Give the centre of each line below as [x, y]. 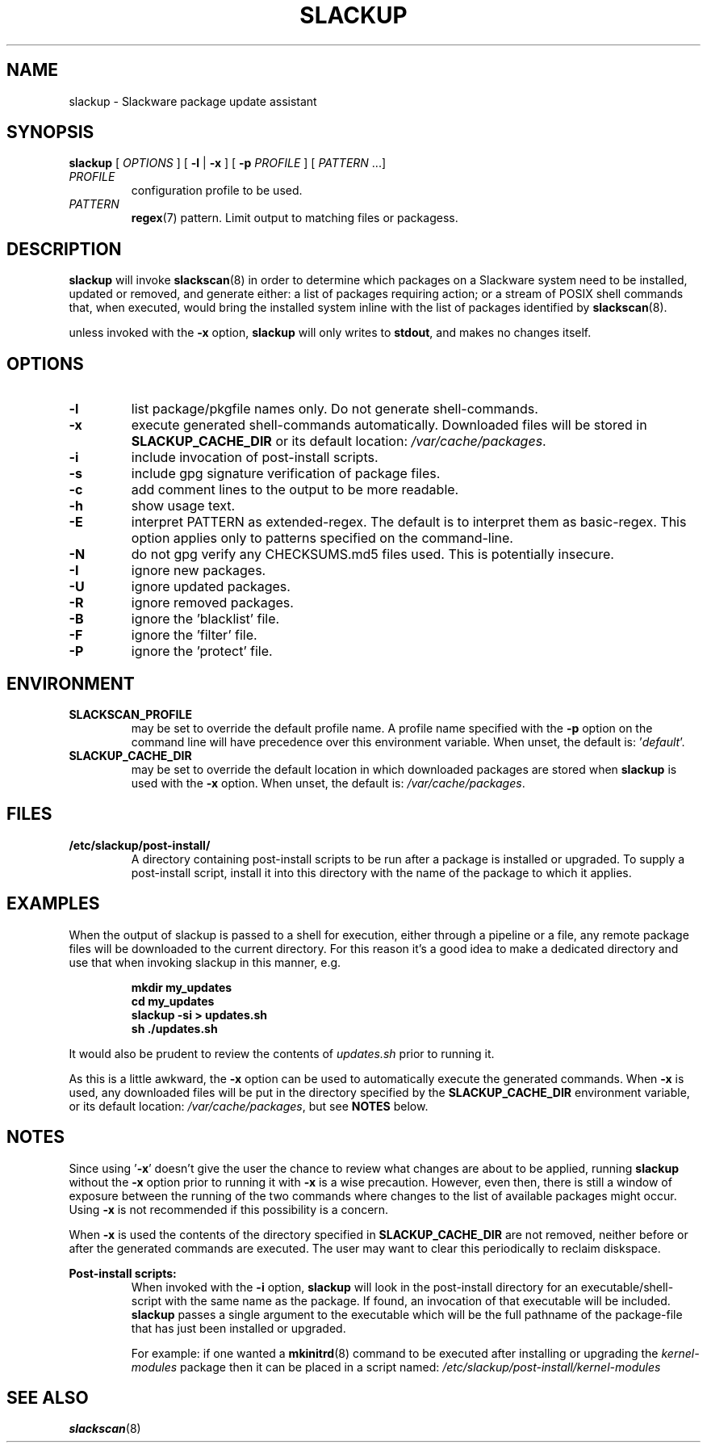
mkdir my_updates [182, 987]
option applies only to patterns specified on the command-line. [322, 538]
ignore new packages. [199, 571]
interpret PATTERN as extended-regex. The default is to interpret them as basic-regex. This [409, 522]
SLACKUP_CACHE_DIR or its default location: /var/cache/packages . [339, 441]
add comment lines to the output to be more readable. [295, 490]
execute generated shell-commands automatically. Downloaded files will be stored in [389, 425]
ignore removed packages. [212, 603]
